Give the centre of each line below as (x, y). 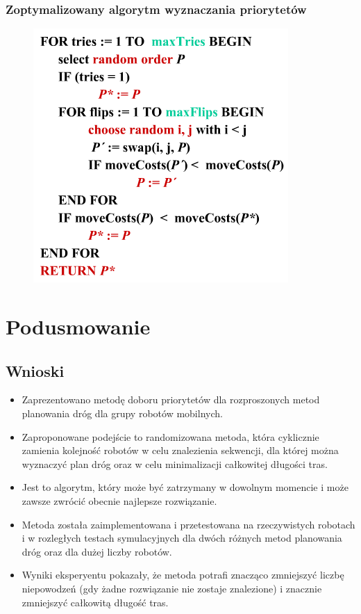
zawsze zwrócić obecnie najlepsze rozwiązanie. (119, 500)
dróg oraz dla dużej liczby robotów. (97, 551)
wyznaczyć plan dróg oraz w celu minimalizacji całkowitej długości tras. (175, 463)
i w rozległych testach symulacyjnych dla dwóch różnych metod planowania (182, 538)
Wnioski (35, 370)
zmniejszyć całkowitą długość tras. (95, 602)
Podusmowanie (78, 326)
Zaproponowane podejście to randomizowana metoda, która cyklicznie (170, 436)
